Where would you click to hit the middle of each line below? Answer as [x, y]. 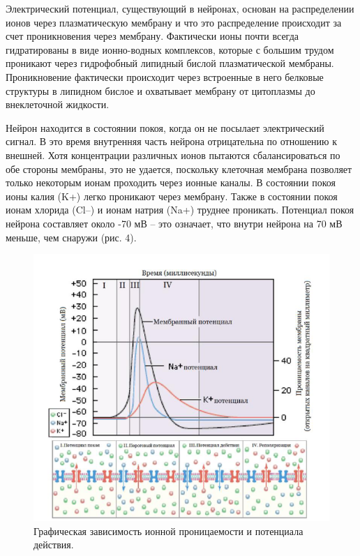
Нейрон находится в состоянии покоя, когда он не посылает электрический [165, 127]
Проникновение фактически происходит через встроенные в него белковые [165, 76]
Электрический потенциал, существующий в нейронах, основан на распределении [180, 8]
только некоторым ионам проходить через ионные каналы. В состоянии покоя [171, 182]
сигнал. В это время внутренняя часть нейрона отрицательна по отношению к [172, 141]
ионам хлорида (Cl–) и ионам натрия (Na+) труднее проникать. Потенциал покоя [180, 210]
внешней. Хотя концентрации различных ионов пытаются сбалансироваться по [173, 155]
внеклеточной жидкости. [58, 104]
